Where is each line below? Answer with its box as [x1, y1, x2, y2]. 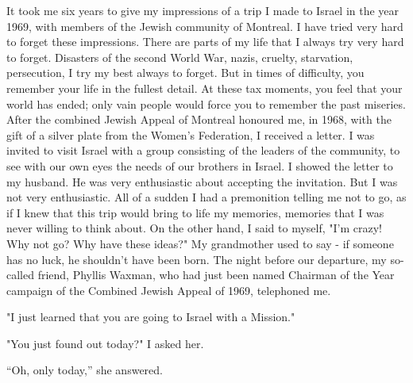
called [6, 266, 34, 283]
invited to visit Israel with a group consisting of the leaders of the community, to [6, 142, 400, 159]
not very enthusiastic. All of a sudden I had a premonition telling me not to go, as [6, 189, 407, 205]
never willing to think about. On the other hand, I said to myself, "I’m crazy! [6, 220, 382, 236]
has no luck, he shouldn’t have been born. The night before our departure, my [6, 251, 387, 267]
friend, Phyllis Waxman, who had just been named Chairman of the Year [37, 266, 395, 283]
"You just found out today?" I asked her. [6, 335, 204, 351]
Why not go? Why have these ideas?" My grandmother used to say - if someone [6, 235, 394, 251]
